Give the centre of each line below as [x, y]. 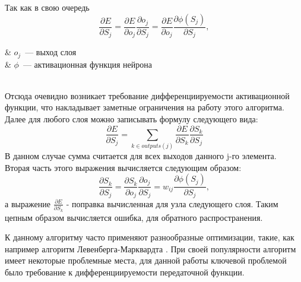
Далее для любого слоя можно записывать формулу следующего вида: [132, 118]
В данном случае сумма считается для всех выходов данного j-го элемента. [141, 156]
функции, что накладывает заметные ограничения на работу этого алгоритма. [145, 107]
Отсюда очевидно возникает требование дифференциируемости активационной [147, 95]
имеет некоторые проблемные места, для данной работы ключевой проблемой [146, 260]
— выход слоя [51, 52]
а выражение [28, 203]
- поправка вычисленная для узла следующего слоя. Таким [172, 203]
